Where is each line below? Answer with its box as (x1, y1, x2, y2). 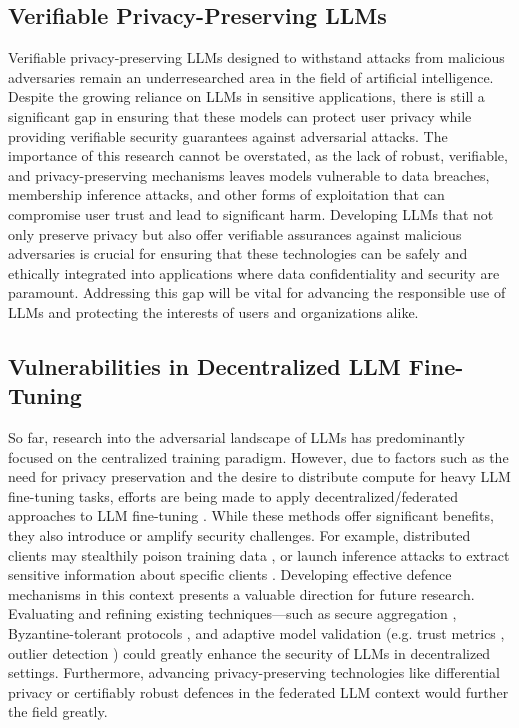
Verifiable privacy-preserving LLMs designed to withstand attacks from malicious (8, 47, 505, 68)
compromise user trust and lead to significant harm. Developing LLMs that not (8, 203, 494, 224)
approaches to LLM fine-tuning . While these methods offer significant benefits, (8, 505, 494, 526)
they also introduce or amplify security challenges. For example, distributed (8, 525, 471, 546)
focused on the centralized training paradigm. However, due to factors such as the (8, 446, 509, 467)
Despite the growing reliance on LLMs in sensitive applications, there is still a (8, 86, 485, 107)
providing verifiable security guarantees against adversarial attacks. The (8, 125, 448, 146)
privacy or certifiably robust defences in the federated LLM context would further (8, 681, 509, 702)
